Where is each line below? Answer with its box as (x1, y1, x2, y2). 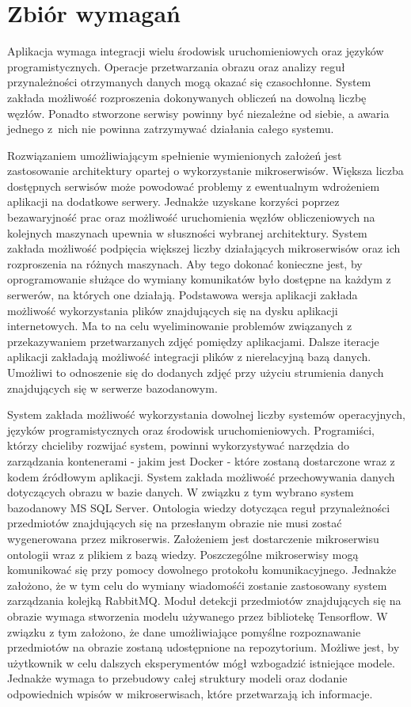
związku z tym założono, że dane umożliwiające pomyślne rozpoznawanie (7, 623, 361, 640)
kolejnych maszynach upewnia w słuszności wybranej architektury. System (7, 224, 367, 241)
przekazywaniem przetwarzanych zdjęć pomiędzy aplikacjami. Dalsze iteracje (7, 333, 379, 349)
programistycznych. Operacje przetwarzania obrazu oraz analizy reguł (7, 58, 345, 74)
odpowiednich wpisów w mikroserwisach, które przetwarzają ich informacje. (7, 685, 373, 701)
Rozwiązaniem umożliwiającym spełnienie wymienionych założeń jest (7, 146, 342, 163)
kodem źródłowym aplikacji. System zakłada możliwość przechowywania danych (7, 468, 395, 485)
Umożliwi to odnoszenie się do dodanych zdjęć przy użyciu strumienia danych (7, 364, 384, 380)
